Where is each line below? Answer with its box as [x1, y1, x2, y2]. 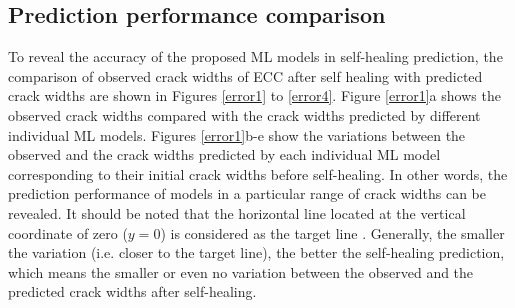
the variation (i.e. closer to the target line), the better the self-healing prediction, [8, 242, 505, 263]
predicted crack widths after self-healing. [8, 281, 257, 302]
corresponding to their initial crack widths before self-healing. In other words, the [8, 163, 508, 184]
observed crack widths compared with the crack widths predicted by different [8, 104, 481, 125]
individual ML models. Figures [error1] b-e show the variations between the [8, 124, 466, 145]
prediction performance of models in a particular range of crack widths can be [8, 183, 487, 204]
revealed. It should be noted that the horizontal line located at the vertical [8, 202, 466, 223]
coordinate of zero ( [8, 222, 128, 243]
